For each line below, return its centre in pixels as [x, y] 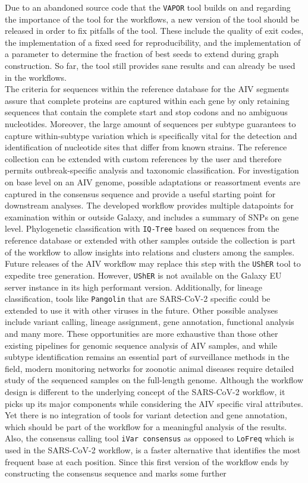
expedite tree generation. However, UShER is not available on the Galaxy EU [143, 275]
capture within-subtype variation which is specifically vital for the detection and [151, 135]
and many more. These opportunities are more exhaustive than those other [142, 333]
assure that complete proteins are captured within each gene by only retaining [147, 100]
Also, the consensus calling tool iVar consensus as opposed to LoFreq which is [150, 438]
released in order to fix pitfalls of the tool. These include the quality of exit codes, [154, 31]
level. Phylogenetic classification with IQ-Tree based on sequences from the [142, 228]
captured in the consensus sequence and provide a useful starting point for [140, 193]
